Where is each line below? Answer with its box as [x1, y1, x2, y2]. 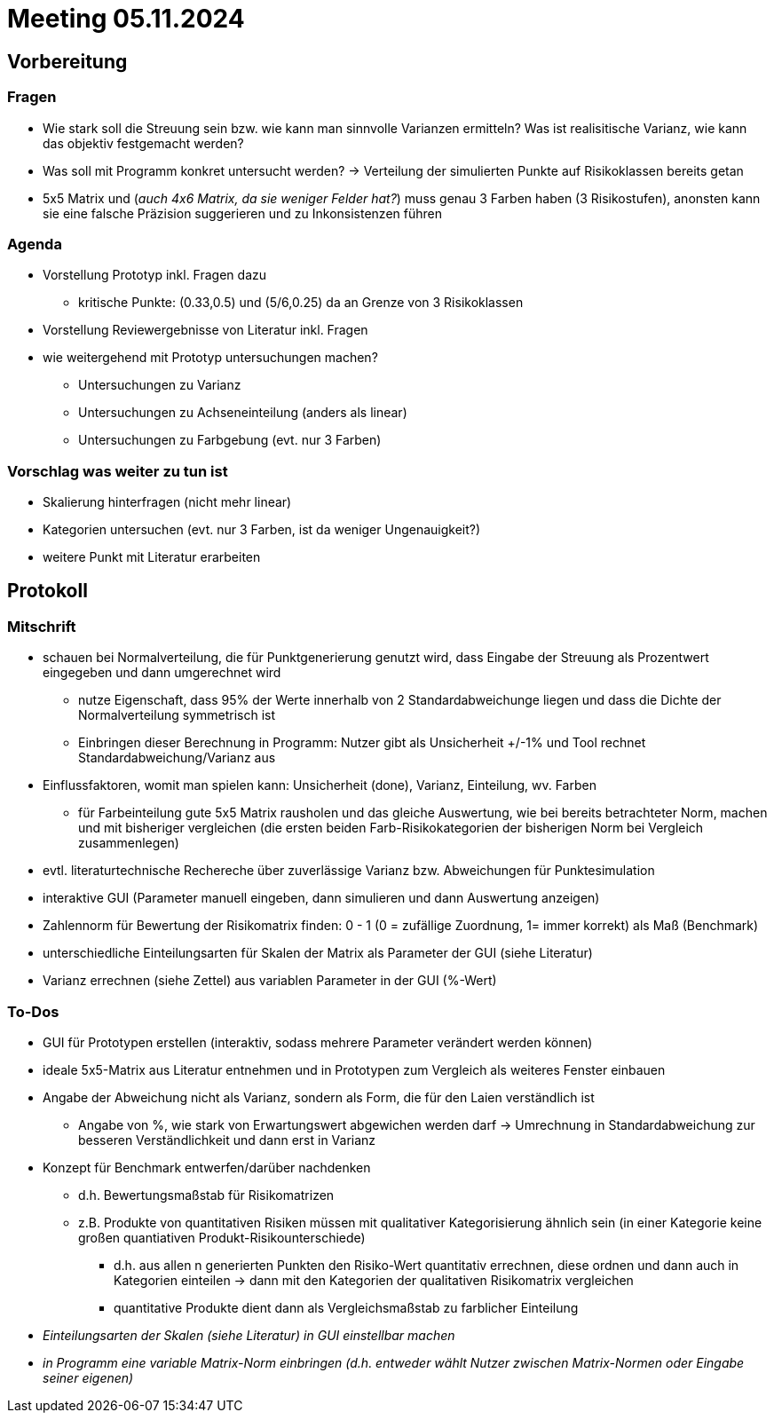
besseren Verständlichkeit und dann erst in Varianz [78, 1132, 376, 1148]
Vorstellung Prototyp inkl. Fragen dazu [43, 267, 266, 283]
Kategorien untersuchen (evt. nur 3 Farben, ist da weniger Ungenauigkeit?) [43, 522, 481, 538]
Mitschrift [7, 617, 76, 635]
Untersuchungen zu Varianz [78, 377, 241, 393]
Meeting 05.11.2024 [7, 4, 245, 34]
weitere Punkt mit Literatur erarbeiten [43, 549, 261, 565]
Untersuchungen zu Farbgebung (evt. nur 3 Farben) [78, 432, 382, 448]
